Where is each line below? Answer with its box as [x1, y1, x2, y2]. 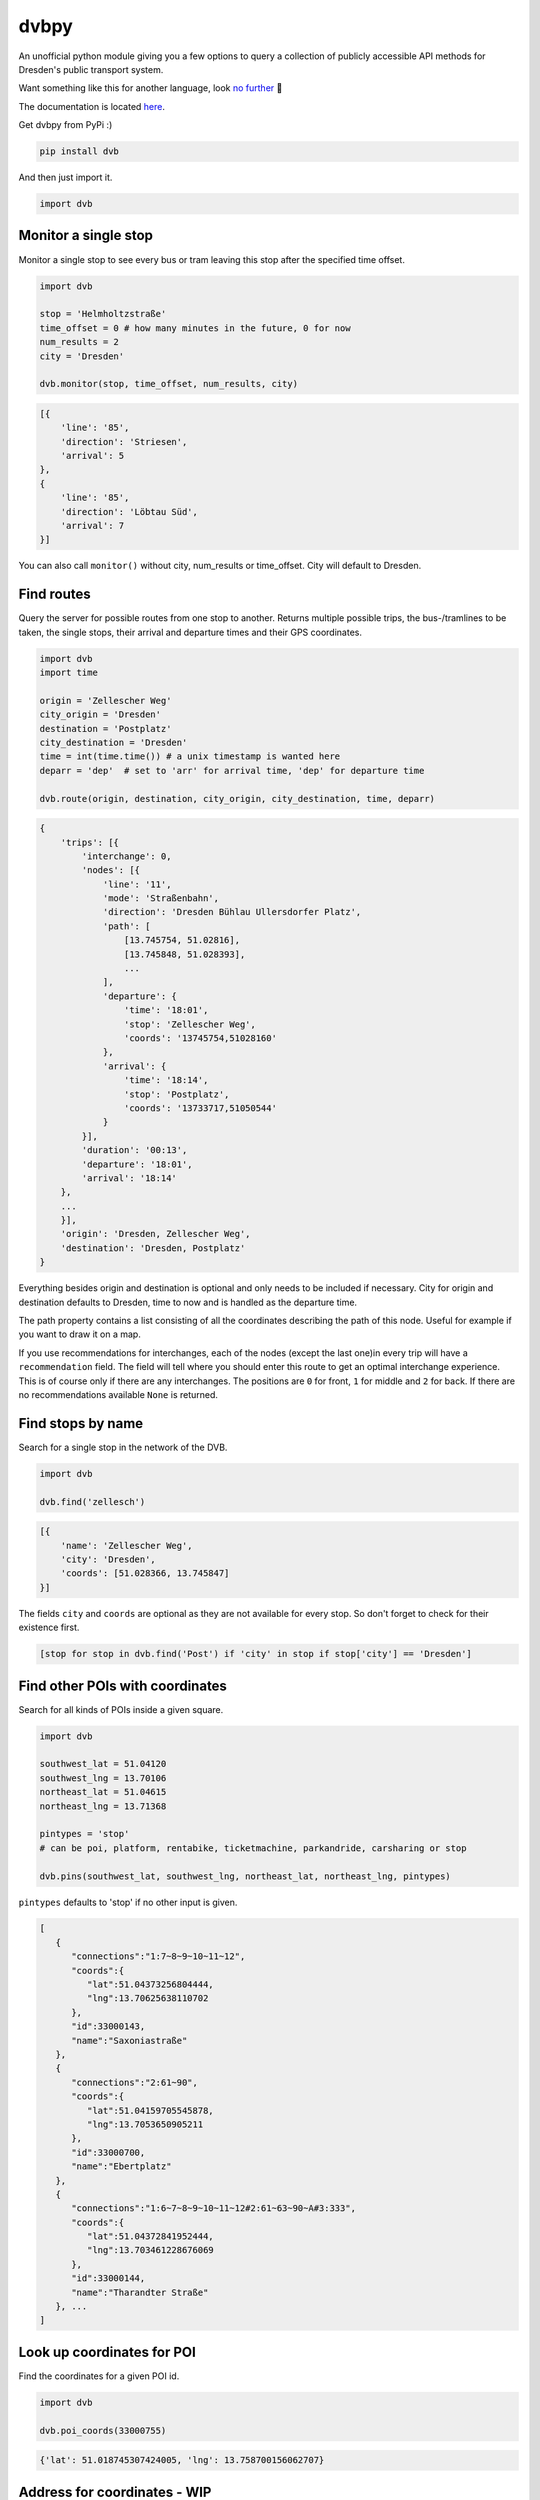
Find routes [18, 586, 92, 603]
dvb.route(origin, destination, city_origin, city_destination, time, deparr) [39, 793, 435, 804]
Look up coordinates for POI [18, 2343, 197, 2360]
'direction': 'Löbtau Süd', [60, 506, 199, 517]
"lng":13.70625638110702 [86, 1993, 209, 2004]
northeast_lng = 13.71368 [39, 1800, 167, 1812]
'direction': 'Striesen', [60, 436, 188, 447]
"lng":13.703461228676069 [86, 2245, 214, 2256]
